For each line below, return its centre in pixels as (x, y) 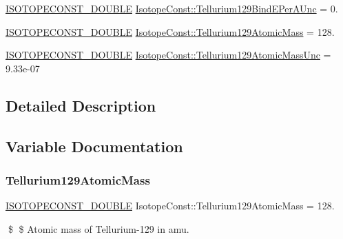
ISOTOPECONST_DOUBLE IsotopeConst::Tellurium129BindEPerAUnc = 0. (172, 8)
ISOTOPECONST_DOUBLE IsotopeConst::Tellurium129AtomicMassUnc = (168, 55)
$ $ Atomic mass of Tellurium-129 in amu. (98, 228)
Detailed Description (81, 105)
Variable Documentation (94, 146)
